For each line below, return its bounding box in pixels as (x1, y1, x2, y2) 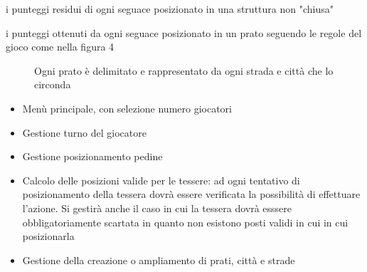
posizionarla (22, 229, 75, 244)
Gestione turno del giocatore (22, 125, 147, 140)
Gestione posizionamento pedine (22, 149, 163, 164)
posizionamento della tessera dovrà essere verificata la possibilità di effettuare (22, 187, 361, 202)
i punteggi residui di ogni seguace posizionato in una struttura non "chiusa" (6, 1, 334, 16)
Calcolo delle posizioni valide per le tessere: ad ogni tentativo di (22, 172, 300, 187)
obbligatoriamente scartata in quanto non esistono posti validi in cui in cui (22, 214, 349, 229)
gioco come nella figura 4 (6, 39, 115, 54)
